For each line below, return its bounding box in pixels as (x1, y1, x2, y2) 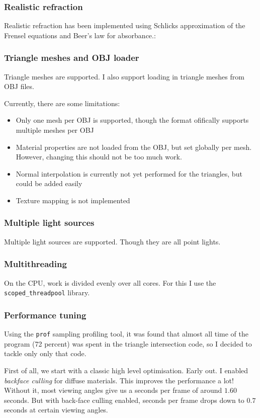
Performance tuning (4, 308, 86, 321)
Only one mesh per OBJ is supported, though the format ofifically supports (16, 115, 249, 125)
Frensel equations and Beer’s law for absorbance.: (4, 30, 156, 40)
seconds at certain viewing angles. (4, 404, 108, 415)
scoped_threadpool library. (4, 287, 90, 298)
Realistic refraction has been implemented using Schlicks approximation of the (4, 20, 245, 31)
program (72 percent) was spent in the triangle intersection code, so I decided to (4, 338, 252, 349)
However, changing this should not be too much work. (16, 151, 182, 162)
